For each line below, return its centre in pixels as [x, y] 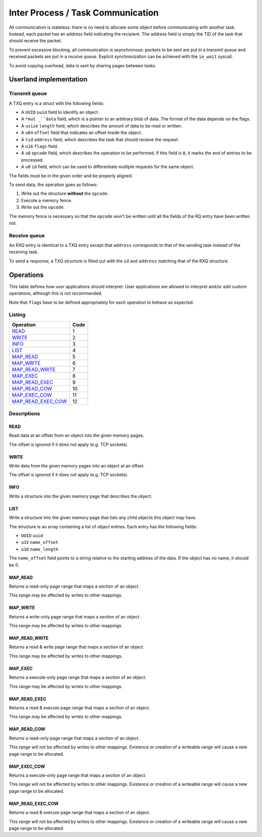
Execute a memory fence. [47, 200]
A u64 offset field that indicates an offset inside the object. [82, 133]
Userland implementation [48, 80]
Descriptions [25, 414]
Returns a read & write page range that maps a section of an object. [77, 647]
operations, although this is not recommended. [56, 293]
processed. [32, 160]
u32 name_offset [40, 542]
